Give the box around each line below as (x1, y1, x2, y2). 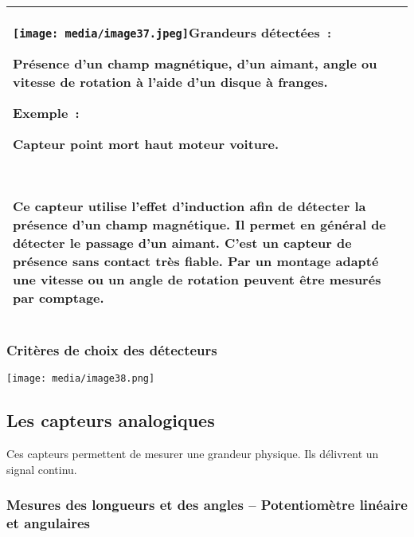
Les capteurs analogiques (6, 408, 215, 433)
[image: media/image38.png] (6, 373, 155, 385)
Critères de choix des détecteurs (6, 339, 217, 359)
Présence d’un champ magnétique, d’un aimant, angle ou (13, 54, 377, 73)
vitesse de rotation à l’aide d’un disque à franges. (13, 73, 328, 91)
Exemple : (13, 104, 80, 122)
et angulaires (6, 513, 91, 533)
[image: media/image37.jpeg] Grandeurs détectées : (13, 23, 332, 41)
